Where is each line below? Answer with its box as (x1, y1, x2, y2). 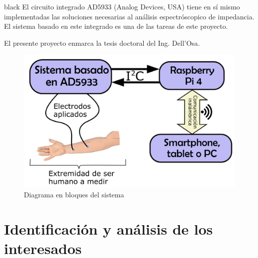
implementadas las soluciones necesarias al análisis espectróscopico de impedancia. (4, 11, 255, 21)
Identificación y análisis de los (4, 218, 213, 239)
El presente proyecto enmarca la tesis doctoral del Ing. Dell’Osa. (4, 37, 200, 48)
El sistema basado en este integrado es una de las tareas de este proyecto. (4, 21, 228, 31)
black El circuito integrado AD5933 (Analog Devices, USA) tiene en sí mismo (4, 1, 240, 11)
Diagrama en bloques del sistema (24, 189, 124, 200)
